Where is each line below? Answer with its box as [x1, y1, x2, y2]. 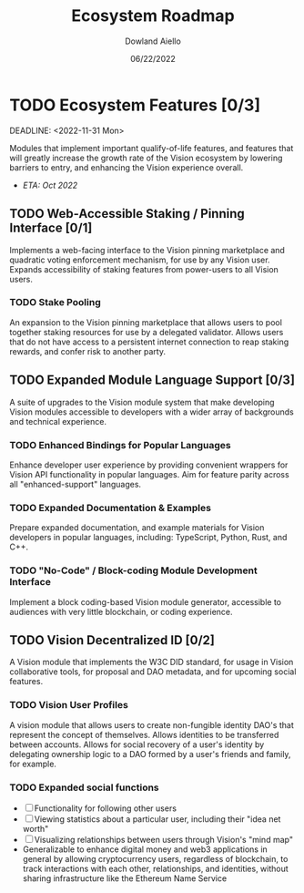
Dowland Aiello [124, 36, 182, 46]
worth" [22, 823, 49, 834]
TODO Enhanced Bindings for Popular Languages [9, 438, 231, 451]
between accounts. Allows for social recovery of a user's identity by [9, 739, 265, 750]
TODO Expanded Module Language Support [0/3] [9, 373, 296, 388]
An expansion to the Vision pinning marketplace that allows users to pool [9, 316, 282, 328]
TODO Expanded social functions [9, 781, 159, 794]
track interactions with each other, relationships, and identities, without [22, 863, 289, 874]
